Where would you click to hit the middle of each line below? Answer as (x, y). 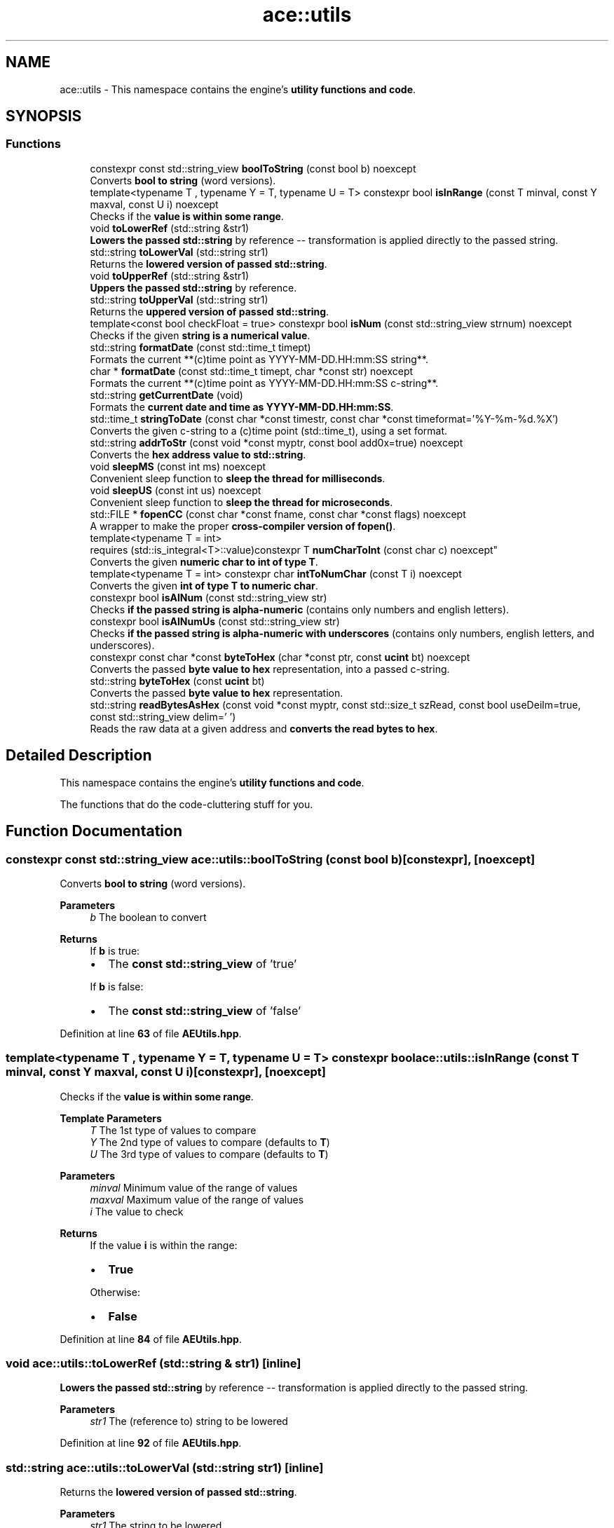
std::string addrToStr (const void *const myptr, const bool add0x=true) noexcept (277, 442)
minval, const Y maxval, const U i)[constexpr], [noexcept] (166, 1072)
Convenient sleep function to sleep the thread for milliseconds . (238, 478)
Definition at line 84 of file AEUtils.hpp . (151, 1339)
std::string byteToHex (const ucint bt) (177, 681)
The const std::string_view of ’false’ (205, 1010)
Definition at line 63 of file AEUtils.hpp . (151, 1033)
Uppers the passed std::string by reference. (193, 287)
